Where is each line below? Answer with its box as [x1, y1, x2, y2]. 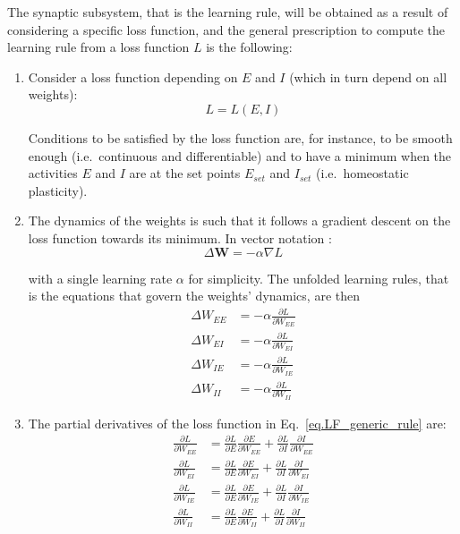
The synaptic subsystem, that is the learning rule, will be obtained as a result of [7, 3, 448, 21]
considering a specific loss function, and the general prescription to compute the [7, 20, 445, 38]
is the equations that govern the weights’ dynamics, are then [28, 286, 360, 305]
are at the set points [129, 164, 241, 182]
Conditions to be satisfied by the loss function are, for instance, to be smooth [28, 128, 453, 147]
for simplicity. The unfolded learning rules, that [188, 268, 449, 287]
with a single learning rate [28, 268, 173, 287]
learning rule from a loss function [7, 38, 190, 56]
